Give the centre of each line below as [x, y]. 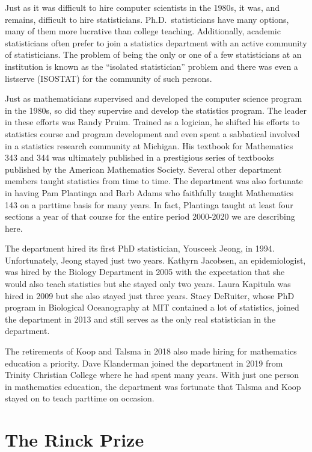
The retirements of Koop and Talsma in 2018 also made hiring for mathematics [151, 351]
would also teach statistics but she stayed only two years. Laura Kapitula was [148, 284]
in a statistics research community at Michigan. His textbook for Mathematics [149, 145]
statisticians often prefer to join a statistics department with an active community [156, 42]
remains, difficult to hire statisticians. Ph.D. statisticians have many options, [147, 19]
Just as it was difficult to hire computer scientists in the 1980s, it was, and [142, 7]
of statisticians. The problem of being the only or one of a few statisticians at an [153, 54]
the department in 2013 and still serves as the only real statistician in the [140, 319]
